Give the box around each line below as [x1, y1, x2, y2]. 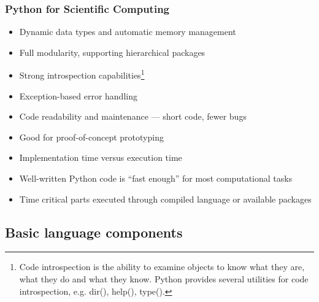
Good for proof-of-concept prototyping [19, 130, 164, 143]
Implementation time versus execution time [19, 151, 182, 164]
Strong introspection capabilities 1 [19, 67, 145, 82]
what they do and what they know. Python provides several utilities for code [19, 273, 309, 285]
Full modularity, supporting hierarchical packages [19, 45, 206, 58]
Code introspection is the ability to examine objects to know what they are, [19, 260, 305, 273]
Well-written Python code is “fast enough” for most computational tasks [19, 172, 293, 185]
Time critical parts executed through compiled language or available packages [19, 192, 312, 205]
